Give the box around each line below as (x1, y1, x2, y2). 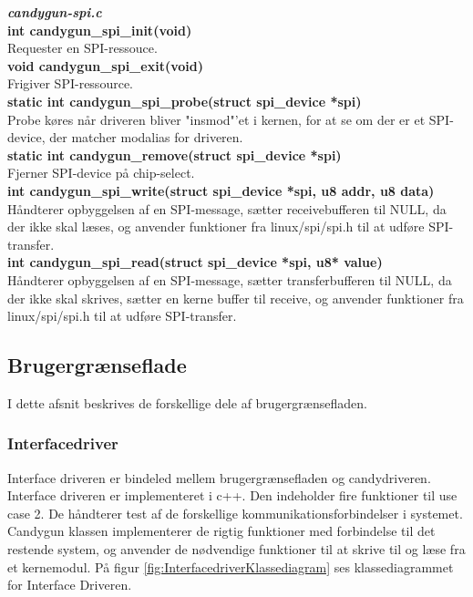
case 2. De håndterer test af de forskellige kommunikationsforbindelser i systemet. (7, 503, 463, 522)
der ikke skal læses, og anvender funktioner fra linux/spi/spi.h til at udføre (7, 217, 425, 236)
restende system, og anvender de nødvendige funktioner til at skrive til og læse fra (7, 540, 466, 559)
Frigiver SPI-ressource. (7, 74, 133, 93)
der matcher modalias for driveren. (49, 128, 243, 147)
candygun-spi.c (7, 3, 102, 21)
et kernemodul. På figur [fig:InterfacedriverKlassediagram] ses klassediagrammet (7, 557, 454, 576)
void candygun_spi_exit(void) (7, 56, 203, 75)
